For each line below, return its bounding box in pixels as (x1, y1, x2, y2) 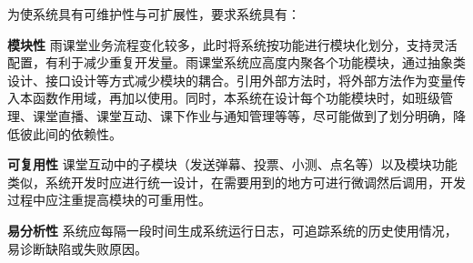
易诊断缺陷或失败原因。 (7, 238, 147, 258)
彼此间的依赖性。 (19, 124, 122, 143)
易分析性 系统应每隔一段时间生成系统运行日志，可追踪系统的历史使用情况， (7, 220, 458, 239)
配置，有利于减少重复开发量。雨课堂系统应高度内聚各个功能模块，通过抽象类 (7, 53, 466, 72)
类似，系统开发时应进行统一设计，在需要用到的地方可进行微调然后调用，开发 (7, 172, 466, 191)
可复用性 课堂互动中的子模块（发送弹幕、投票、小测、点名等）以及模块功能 (7, 155, 458, 174)
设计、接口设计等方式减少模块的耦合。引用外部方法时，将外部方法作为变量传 (7, 70, 466, 89)
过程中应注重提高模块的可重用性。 (7, 190, 211, 209)
